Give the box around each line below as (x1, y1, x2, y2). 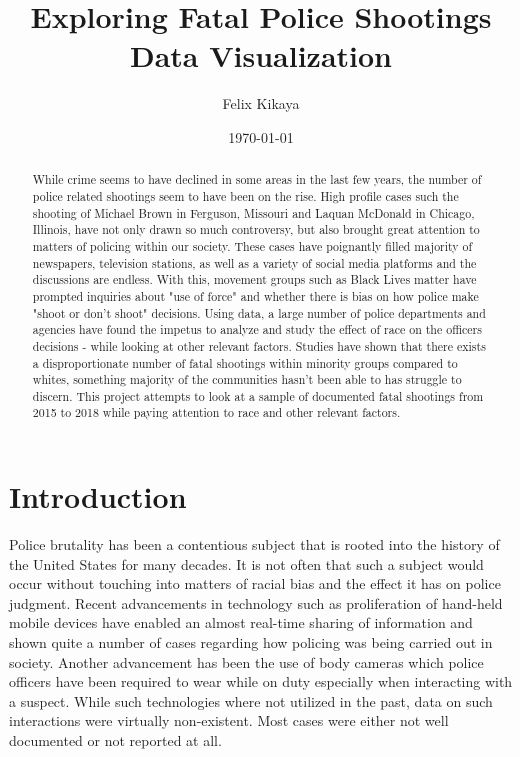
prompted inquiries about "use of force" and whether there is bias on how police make (32, 287, 479, 304)
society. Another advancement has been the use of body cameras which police (9, 651, 484, 672)
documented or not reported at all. (9, 730, 222, 751)
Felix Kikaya (222, 93, 300, 114)
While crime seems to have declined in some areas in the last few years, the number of (32, 171, 482, 188)
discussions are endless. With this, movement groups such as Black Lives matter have (32, 271, 477, 288)
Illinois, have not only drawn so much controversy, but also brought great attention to (32, 221, 480, 238)
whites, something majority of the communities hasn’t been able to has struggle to (32, 371, 462, 388)
